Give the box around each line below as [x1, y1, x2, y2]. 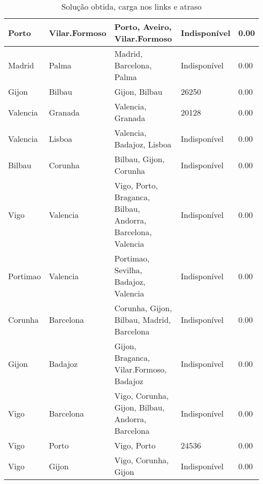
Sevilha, [114, 264, 143, 276]
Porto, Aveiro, [114, 21, 172, 32]
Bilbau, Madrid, [114, 314, 171, 325]
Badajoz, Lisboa [114, 138, 171, 150]
